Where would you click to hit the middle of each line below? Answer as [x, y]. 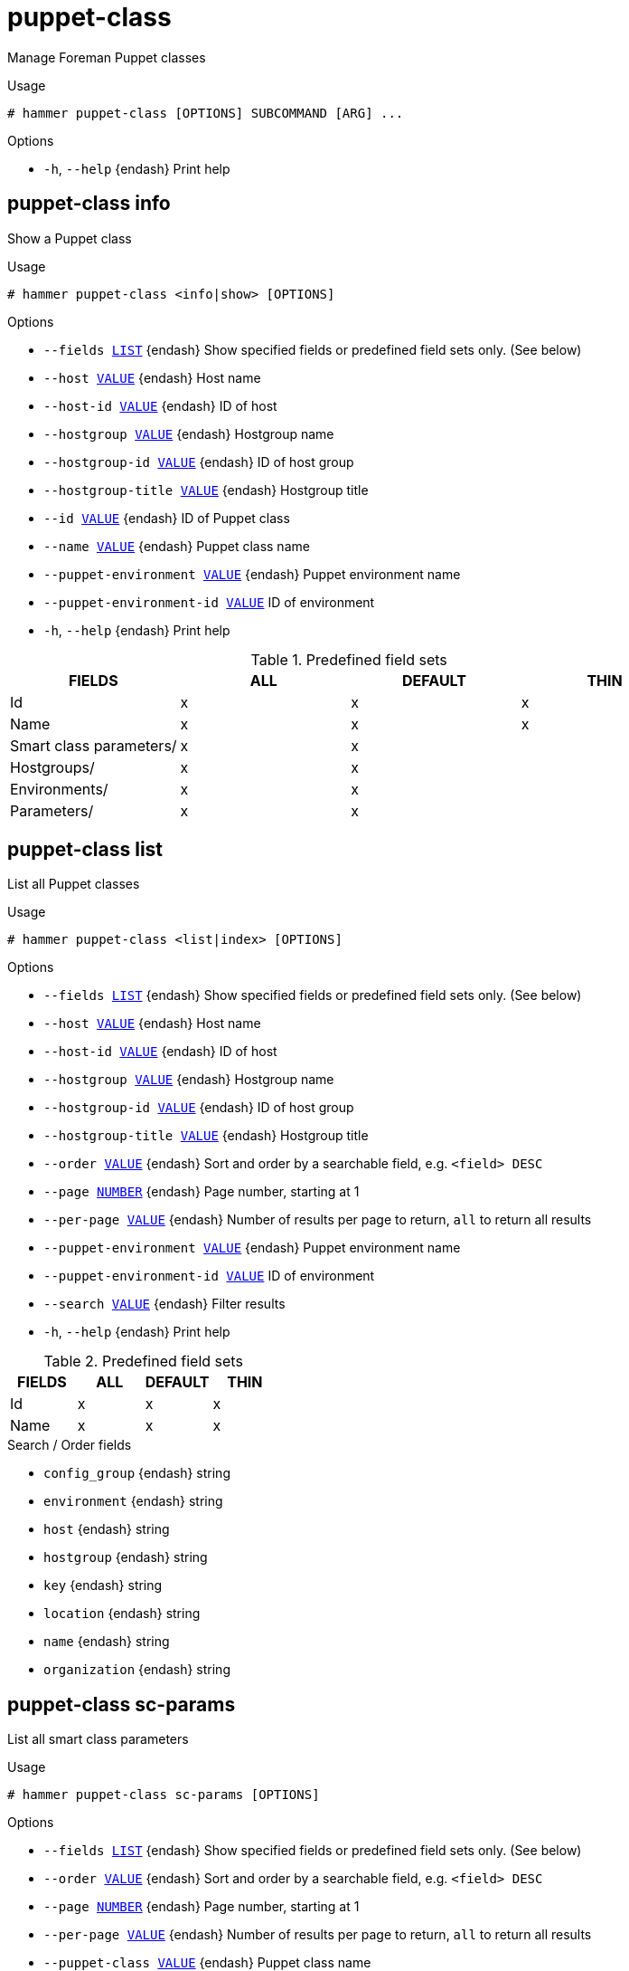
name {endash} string [107, 1642]
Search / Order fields [70, 1445]
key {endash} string [103, 1585]
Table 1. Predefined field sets [349, 659]
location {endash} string [122, 1614]
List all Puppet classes [74, 884]
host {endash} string [107, 1529]
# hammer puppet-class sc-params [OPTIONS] [164, 1795]
